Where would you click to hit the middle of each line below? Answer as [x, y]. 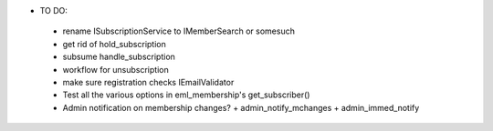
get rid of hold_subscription [114, 44]
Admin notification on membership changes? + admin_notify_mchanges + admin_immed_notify [241, 107]
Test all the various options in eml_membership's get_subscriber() [186, 95]
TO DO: [54, 10]
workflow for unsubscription [115, 69]
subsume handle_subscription [119, 57]
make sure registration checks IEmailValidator [148, 82]
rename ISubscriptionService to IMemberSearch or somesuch [179, 31]
